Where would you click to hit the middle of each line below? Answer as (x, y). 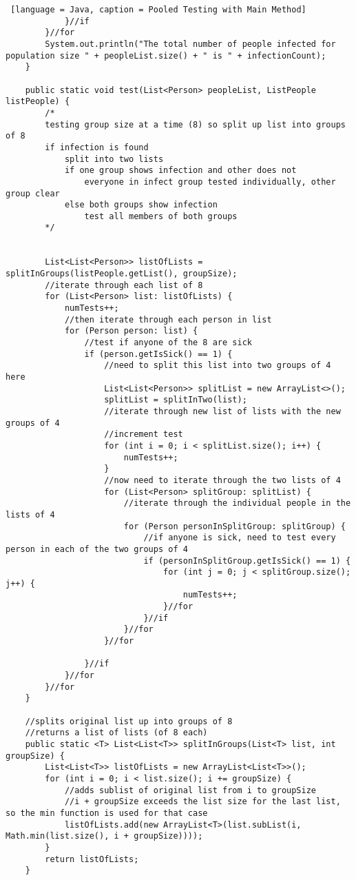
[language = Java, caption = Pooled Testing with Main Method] (158, 10)
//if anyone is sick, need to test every (240, 538)
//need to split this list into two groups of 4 (218, 366)
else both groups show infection (141, 205)
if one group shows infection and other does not (180, 171)
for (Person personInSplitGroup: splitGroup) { (234, 526)
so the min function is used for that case (107, 813)
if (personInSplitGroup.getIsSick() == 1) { (247, 561)
